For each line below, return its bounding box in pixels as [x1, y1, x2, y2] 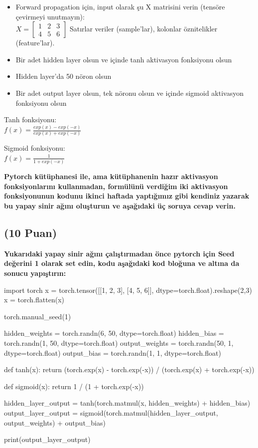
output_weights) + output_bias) [4, 417, 106, 428]
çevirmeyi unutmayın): [15, 11, 85, 21]
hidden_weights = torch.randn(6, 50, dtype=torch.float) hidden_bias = [4, 328, 224, 338]
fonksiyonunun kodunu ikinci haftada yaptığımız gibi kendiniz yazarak [4, 191, 250, 201]
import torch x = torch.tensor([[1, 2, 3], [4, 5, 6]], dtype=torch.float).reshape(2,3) [4, 284, 252, 295]
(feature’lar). [15, 37, 55, 48]
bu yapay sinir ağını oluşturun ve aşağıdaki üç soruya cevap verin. [4, 201, 236, 211]
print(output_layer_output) [4, 434, 91, 445]
